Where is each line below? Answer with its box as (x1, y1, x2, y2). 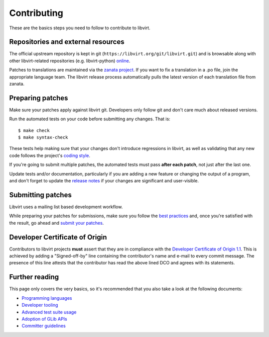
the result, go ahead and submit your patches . (9, 220, 104, 226)
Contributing (9, 7, 63, 18)
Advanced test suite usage (21, 309, 77, 315)
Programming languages (21, 295, 72, 301)
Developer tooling (21, 302, 58, 308)
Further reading (9, 273, 59, 281)
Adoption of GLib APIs (21, 316, 67, 322)
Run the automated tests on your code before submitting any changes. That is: (9, 116, 170, 122)
